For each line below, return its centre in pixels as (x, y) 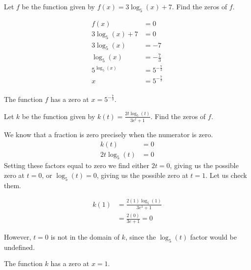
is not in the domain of (85, 236)
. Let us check (226, 175)
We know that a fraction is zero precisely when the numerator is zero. (109, 134)
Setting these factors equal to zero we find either (77, 165)
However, (18, 236)
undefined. (20, 247)
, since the (141, 236)
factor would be (213, 236)
